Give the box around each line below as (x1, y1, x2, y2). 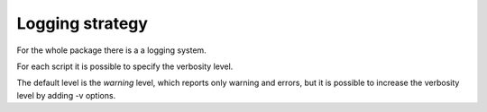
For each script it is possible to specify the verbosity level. (16, 61, 234, 72)
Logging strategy (16, 13, 149, 33)
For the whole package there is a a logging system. (16, 45, 207, 56)
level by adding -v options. (16, 90, 116, 100)
